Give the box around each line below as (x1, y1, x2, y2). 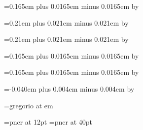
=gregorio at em (4, 100, 53, 110)
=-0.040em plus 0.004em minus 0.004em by (4, 83, 135, 94)
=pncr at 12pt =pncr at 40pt (4, 117, 92, 127)
